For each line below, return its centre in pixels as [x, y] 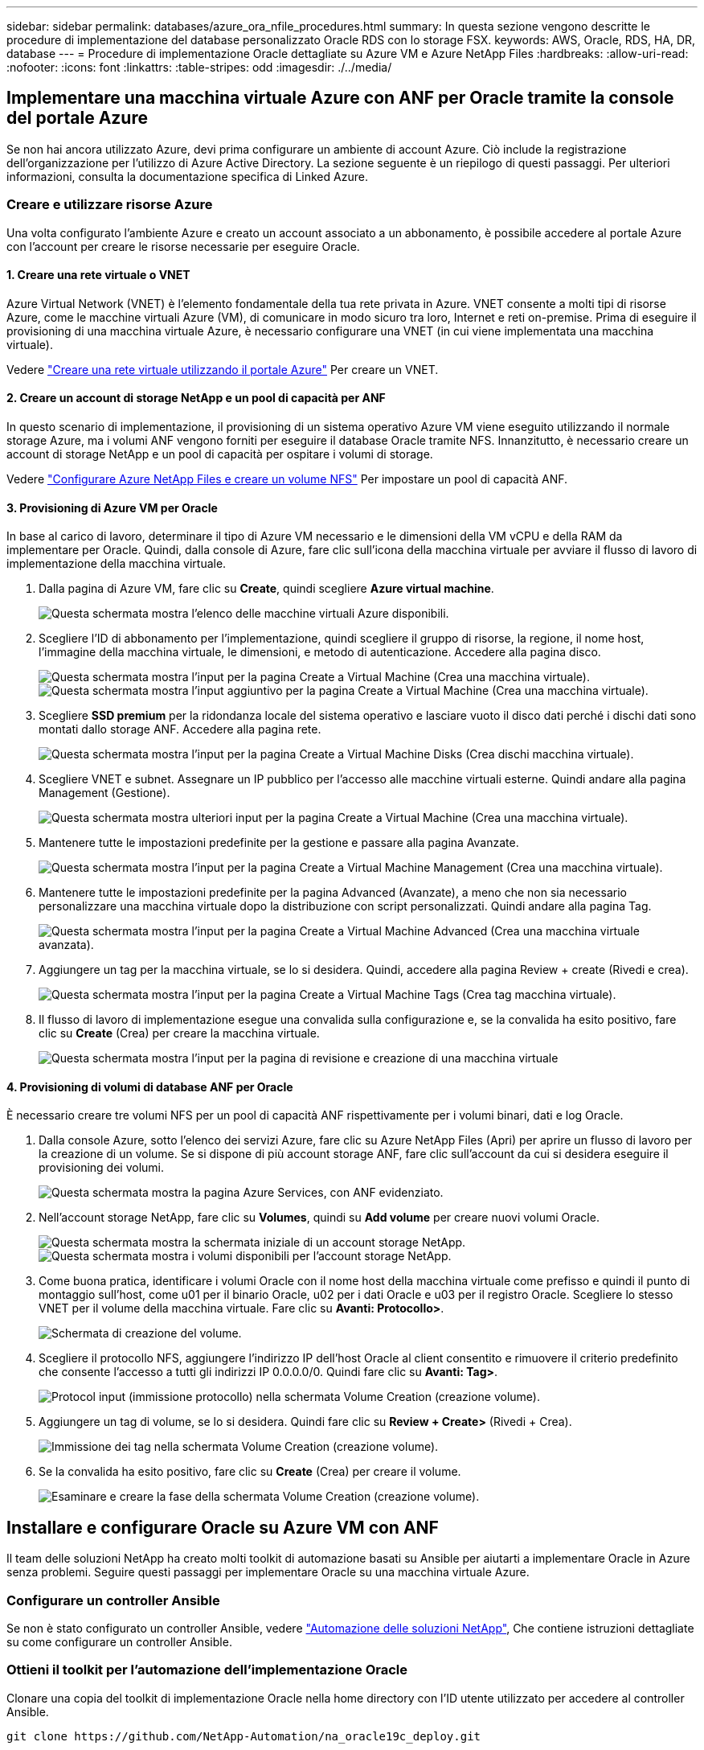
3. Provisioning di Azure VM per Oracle [112, 507]
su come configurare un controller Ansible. [119, 1642]
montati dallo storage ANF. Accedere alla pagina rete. [180, 729]
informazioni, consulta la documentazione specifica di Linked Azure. [187, 176]
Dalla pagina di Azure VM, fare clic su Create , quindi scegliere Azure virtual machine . [266, 589]
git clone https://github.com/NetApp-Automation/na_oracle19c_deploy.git [244, 1736]
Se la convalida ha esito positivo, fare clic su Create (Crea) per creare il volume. [250, 1472]
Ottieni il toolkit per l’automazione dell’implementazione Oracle [207, 1670]
